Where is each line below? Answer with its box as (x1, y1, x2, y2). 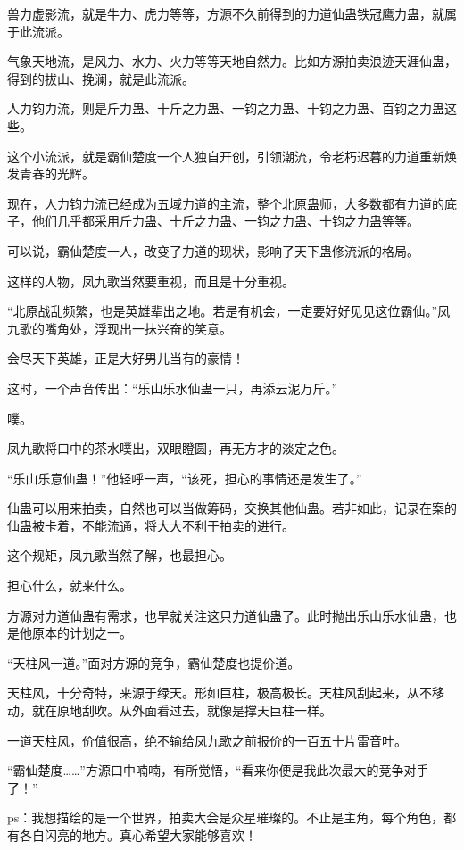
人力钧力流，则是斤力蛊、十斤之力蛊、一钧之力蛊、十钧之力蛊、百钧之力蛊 (7, 99, 444, 118)
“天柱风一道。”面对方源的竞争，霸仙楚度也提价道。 (7, 653, 301, 672)
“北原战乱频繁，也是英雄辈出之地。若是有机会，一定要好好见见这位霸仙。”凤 (7, 301, 451, 320)
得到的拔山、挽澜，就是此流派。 (7, 69, 195, 87)
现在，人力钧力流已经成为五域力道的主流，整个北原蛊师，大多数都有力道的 (7, 194, 444, 212)
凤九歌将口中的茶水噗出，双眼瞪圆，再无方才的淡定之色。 (7, 439, 344, 458)
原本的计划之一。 (31, 623, 132, 642)
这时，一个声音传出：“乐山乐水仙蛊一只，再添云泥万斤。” (7, 378, 338, 397)
